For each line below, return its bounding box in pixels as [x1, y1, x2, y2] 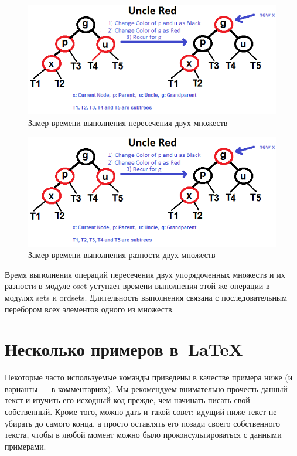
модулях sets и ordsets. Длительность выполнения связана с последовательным [5, 291, 288, 303]
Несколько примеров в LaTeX [5, 337, 243, 361]
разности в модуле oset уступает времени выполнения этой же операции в [5, 280, 270, 292]
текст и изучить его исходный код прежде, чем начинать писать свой [5, 394, 250, 406]
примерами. [5, 440, 46, 452]
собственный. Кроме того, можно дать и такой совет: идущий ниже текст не [5, 406, 277, 417]
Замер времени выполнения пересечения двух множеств [28, 116, 228, 128]
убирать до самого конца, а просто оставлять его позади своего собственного [5, 417, 280, 429]
